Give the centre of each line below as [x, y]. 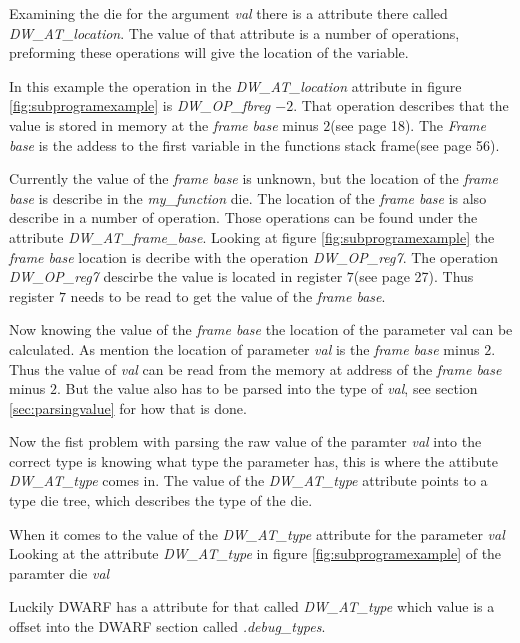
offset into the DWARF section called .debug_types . [167, 626]
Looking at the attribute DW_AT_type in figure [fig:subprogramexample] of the [255, 553]
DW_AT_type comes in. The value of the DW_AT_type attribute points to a [248, 480]
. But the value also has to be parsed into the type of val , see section [267, 388]
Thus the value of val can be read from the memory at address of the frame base [255, 368]
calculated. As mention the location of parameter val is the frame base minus [244, 348]
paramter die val [59, 572]
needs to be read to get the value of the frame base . [228, 295]
